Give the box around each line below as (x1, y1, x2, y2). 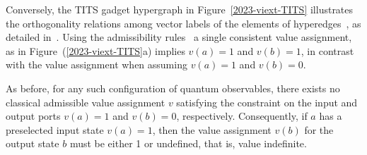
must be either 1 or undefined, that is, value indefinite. (69, 136, 307, 151)
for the (304, 122, 334, 137)
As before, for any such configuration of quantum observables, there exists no (6, 80, 340, 95)
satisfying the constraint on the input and (176, 94, 358, 109)
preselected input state (6, 122, 104, 137)
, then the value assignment (152, 122, 272, 137)
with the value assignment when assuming (6, 57, 187, 72)
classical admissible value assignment (6, 94, 165, 109)
